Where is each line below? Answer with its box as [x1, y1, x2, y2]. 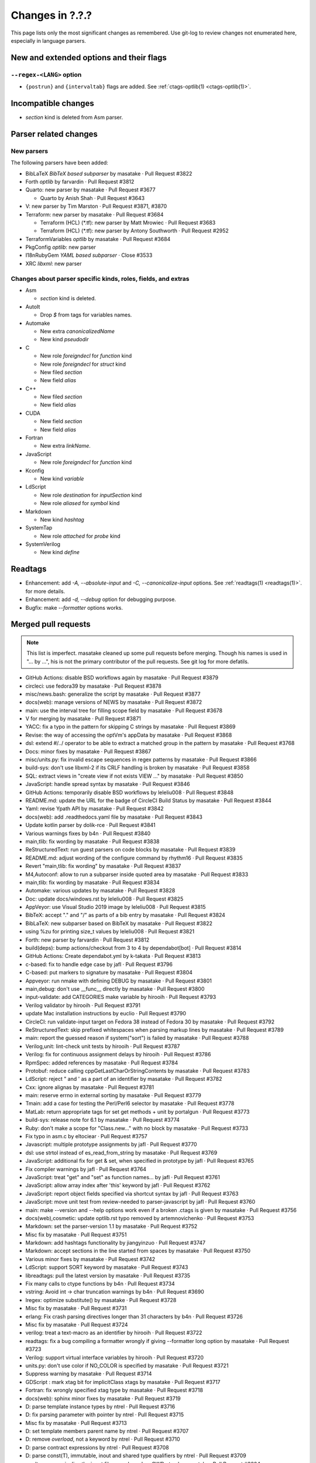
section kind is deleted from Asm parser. [25, 114, 123, 121]
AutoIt [25, 303, 40, 310]
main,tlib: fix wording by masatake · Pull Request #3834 [25, 878, 160, 886]
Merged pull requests [11, 619, 91, 629]
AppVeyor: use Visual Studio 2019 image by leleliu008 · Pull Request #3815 [25, 904, 206, 911]
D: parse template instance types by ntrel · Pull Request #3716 [25, 1403, 176, 1410]
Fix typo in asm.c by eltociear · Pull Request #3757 [25, 1133, 147, 1140]
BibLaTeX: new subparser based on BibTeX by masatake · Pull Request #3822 [25, 919, 213, 927]
